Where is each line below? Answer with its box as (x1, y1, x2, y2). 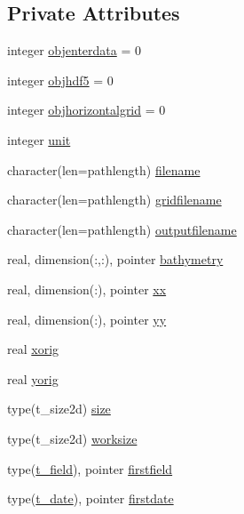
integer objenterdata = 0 (7, 41, 141, 60)
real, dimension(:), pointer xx (7, 279, 167, 298)
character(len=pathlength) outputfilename (7, 220, 237, 238)
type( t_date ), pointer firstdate (7, 489, 174, 508)
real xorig (7, 340, 59, 358)
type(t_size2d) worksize (7, 429, 138, 447)
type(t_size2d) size (7, 399, 111, 418)
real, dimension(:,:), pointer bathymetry (7, 250, 224, 269)
